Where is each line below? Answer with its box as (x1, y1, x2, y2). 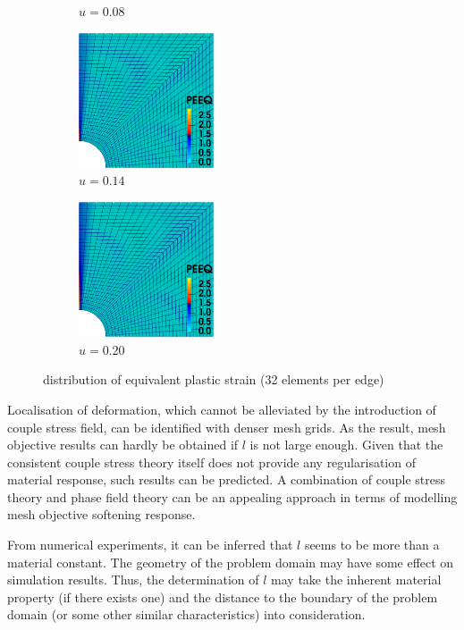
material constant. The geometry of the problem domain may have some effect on (7, 552, 454, 571)
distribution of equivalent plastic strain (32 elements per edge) (43, 370, 384, 389)
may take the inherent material (271, 570, 442, 589)
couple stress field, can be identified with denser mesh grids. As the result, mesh (7, 417, 446, 436)
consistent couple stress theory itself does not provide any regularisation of (7, 452, 416, 471)
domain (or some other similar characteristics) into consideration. (7, 605, 366, 624)
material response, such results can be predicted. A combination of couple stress (7, 470, 445, 489)
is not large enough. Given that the (249, 435, 443, 454)
